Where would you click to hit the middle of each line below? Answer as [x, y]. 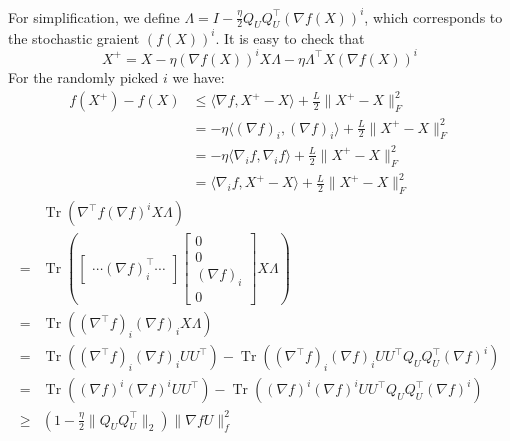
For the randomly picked [83, 76]
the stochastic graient [74, 37]
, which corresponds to [433, 16]
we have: [198, 76]
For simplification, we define [94, 16]
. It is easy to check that [290, 37]
